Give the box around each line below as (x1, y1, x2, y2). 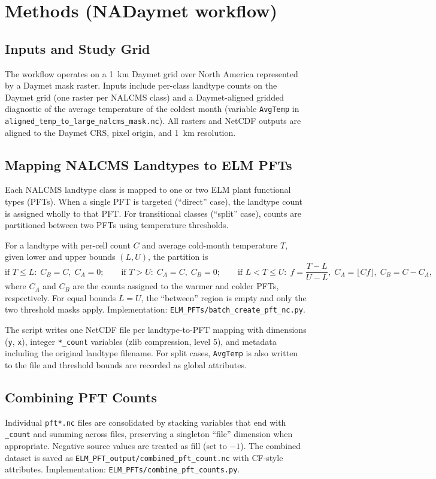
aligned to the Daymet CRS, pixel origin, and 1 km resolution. (5, 126, 236, 138)
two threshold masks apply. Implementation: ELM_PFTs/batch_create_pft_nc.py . (5, 303, 305, 316)
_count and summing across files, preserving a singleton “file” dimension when (5, 428, 293, 440)
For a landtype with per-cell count (5, 238, 131, 251)
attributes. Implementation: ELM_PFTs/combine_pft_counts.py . (5, 463, 240, 475)
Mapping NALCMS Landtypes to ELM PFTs (5, 155, 292, 174)
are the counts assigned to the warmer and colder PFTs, (72, 280, 279, 292)
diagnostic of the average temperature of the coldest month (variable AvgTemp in (5, 102, 299, 115)
